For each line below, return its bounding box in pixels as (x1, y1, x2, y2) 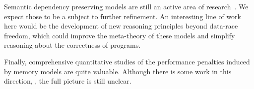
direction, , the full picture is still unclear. (4, 76, 131, 86)
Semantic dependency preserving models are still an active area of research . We (4, 1, 249, 11)
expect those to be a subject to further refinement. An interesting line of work (4, 11, 241, 21)
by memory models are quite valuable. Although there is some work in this (4, 66, 232, 76)
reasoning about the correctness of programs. (4, 40, 141, 50)
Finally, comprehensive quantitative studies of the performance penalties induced (4, 56, 250, 66)
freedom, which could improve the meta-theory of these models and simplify (4, 30, 235, 40)
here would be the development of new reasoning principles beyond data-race (4, 21, 238, 31)
